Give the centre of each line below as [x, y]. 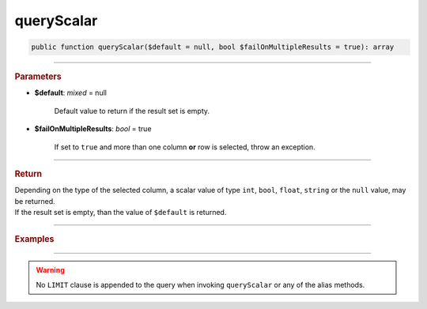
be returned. [35, 201]
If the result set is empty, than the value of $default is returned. [121, 212]
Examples [34, 239]
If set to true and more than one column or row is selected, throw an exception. [185, 147]
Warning [50, 270]
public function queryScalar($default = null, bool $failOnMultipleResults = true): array [213, 47]
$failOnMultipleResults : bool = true [93, 129]
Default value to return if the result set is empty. [132, 111]
